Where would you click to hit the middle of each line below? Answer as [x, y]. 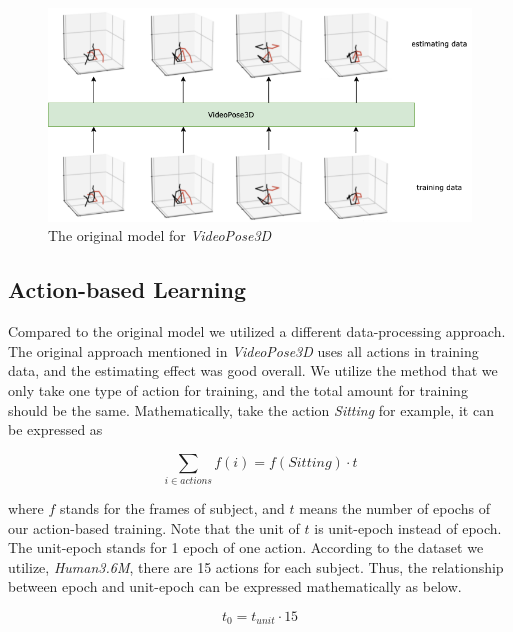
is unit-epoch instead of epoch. [408, 527]
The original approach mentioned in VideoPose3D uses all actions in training [243, 350]
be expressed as [55, 429]
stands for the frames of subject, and [172, 508]
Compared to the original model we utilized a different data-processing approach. [257, 331]
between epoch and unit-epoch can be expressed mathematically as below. [235, 586]
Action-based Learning [127, 289]
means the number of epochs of [394, 508]
